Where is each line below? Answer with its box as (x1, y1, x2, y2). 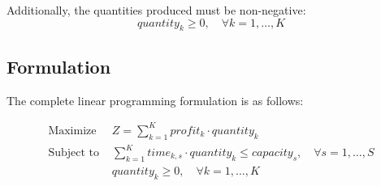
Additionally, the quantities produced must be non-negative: (6, 2, 306, 18)
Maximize (48, 125, 97, 137)
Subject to (48, 147, 99, 159)
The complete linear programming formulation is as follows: (6, 91, 304, 108)
